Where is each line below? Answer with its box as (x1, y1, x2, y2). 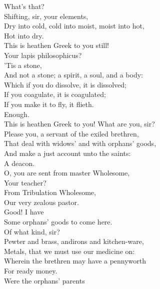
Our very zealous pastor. (4, 196, 79, 207)
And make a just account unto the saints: (4, 147, 131, 158)
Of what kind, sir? (4, 226, 60, 236)
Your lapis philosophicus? (4, 49, 82, 60)
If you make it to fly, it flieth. (4, 98, 94, 109)
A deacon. (4, 157, 35, 168)
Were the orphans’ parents (4, 275, 85, 285)
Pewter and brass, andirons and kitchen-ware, (4, 236, 144, 246)
